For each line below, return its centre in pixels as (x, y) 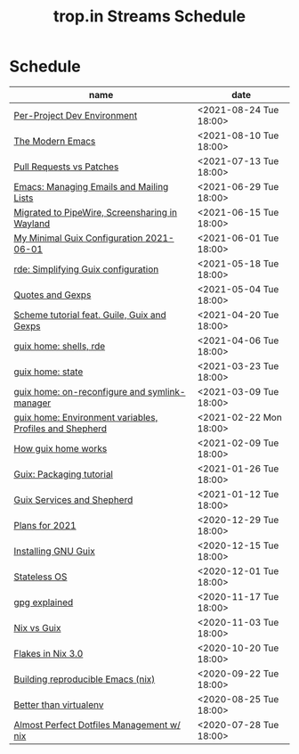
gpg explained (44, 602)
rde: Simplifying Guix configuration (86, 269)
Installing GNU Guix (54, 551)
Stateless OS (40, 577)
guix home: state (48, 372)
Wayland (32, 223)
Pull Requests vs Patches (66, 167)
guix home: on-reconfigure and (80, 391)
